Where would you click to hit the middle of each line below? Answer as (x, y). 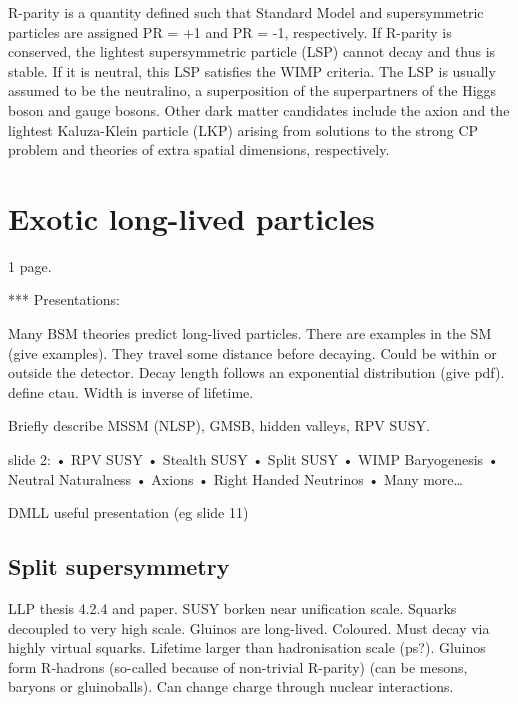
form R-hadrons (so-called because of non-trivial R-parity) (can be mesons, (238, 666)
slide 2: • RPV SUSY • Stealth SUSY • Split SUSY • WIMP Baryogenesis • (253, 459)
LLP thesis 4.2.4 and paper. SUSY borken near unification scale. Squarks (232, 608)
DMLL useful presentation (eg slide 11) (128, 512)
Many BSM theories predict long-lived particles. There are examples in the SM (250, 333)
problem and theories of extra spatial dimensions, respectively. (199, 149)
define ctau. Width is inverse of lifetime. (131, 391)
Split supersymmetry (119, 566)
